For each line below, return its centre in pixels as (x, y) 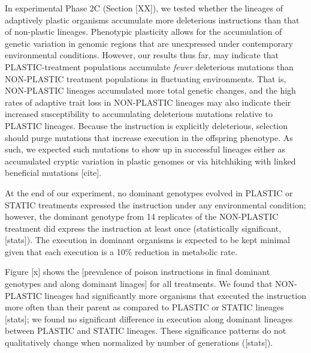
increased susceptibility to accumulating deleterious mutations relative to (139, 114)
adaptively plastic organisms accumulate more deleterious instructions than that (152, 20)
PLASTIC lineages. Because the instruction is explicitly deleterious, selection (147, 125)
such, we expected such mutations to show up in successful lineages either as (145, 149)
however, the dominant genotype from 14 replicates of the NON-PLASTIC (142, 216)
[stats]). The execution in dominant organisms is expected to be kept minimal (148, 240)
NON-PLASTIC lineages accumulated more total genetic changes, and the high (150, 90)
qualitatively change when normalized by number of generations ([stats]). (139, 342)
